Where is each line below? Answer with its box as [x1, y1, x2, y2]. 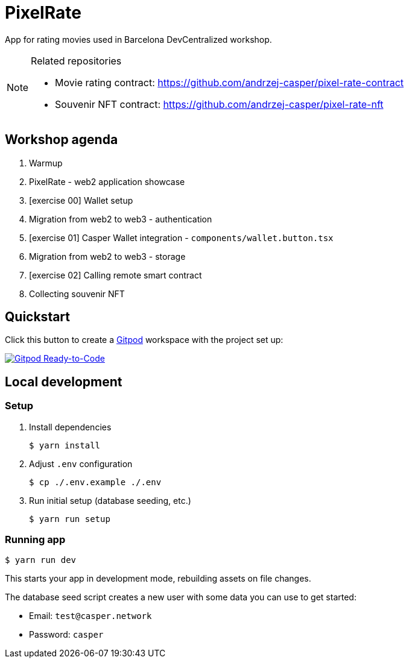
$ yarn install [29, 440, 101, 450]
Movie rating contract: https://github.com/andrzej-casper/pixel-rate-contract [55, 76, 404, 89]
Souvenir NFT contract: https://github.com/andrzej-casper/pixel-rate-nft [55, 98, 384, 110]
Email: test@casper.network [29, 611, 152, 621]
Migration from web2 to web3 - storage [29, 251, 186, 262]
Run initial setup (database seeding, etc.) [29, 495, 191, 506]
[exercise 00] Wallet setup [29, 195, 133, 206]
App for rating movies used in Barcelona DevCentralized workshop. [5, 34, 272, 45]
